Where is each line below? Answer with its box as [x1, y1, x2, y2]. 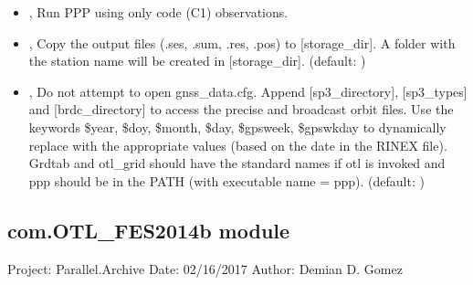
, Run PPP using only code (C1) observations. [28, 3, 289, 21]
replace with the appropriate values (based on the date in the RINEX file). [28, 135, 447, 154]
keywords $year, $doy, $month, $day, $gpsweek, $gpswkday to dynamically [28, 117, 447, 136]
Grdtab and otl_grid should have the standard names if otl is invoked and [28, 153, 446, 173]
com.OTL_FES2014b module [7, 216, 290, 244]
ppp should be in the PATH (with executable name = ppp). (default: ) [28, 171, 425, 190]
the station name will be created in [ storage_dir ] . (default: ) [28, 51, 366, 70]
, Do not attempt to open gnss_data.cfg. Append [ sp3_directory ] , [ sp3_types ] [28, 81, 468, 100]
